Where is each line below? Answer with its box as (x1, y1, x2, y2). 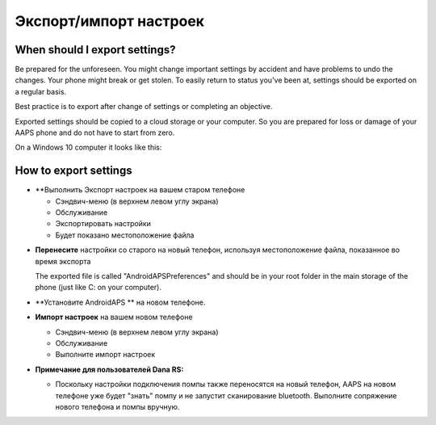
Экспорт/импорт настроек (15, 12, 205, 30)
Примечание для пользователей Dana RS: (35, 364, 184, 374)
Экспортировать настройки (55, 219, 151, 229)
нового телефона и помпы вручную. (55, 402, 180, 411)
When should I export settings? (15, 43, 176, 57)
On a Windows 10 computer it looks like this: (15, 142, 162, 153)
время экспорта (35, 256, 91, 266)
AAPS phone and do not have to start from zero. (15, 128, 175, 137)
